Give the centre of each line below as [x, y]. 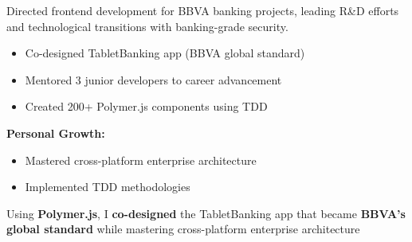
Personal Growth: [56, 133]
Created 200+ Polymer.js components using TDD [146, 106]
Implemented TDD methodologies [108, 187]
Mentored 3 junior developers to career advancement [153, 79]
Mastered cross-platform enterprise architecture [141, 160]
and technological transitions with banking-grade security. [147, 26]
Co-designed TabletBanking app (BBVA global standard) [165, 53]
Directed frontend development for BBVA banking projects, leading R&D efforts [203, 10]
